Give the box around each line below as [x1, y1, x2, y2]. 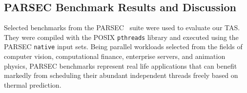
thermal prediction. [4, 79, 62, 90]
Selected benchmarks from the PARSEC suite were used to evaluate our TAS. [4, 22, 240, 33]
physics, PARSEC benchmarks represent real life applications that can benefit [4, 60, 237, 71]
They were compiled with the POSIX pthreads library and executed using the [4, 32, 239, 42]
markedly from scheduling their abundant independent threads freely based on [4, 70, 238, 80]
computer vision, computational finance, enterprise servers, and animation [4, 51, 226, 61]
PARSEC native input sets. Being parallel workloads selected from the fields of [4, 41, 243, 52]
